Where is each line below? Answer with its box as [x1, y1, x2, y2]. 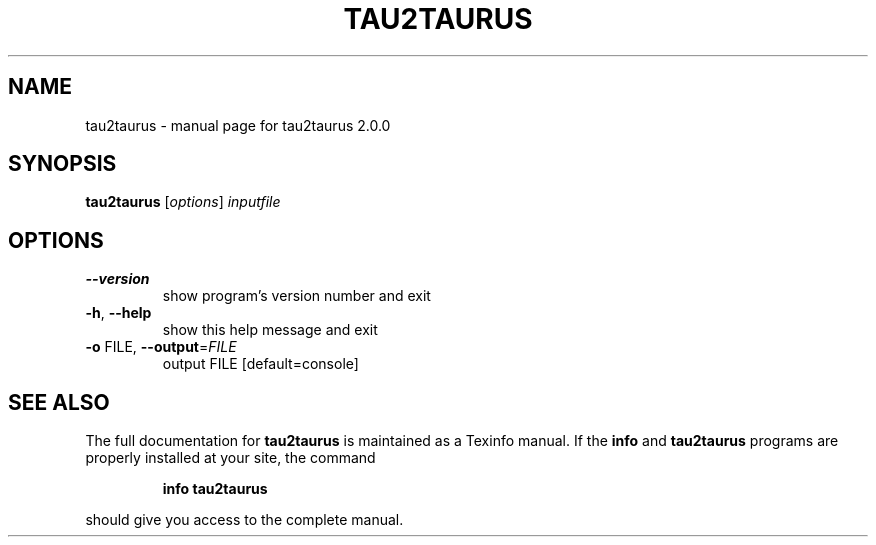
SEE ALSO [8, 389, 110, 415]
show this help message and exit [162, 321, 378, 339]
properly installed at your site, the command [85, 449, 376, 467]
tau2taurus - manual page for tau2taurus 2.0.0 [85, 116, 391, 134]
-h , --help [85, 304, 152, 322]
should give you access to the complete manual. [85, 511, 404, 529]
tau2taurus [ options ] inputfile [85, 193, 281, 211]
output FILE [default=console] [162, 355, 359, 373]
